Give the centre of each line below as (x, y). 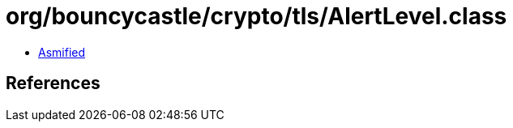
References (53, 83)
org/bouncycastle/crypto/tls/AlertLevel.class (256, 16)
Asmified (62, 52)
